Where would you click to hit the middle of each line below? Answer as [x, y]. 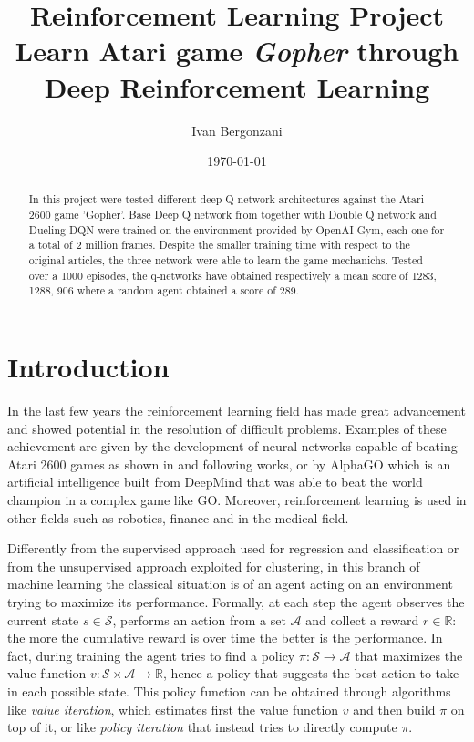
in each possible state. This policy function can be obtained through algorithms [229, 690]
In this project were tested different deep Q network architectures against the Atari [226, 199]
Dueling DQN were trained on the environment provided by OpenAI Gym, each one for [237, 229]
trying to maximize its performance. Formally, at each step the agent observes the [236, 601]
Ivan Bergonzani [237, 130]
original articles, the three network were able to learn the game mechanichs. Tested [226, 260]
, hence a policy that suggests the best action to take [311, 673]
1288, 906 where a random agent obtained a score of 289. [164, 290]
